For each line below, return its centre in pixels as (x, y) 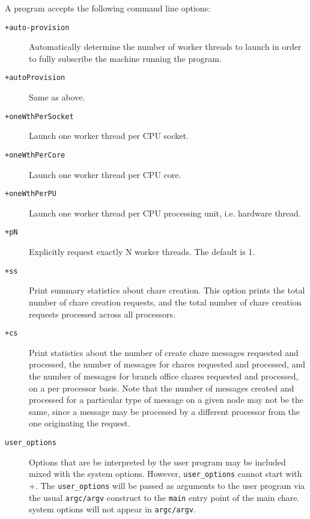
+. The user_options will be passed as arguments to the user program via (167, 485)
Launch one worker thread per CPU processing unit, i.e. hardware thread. (165, 213)
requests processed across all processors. (102, 314)
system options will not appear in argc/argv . (112, 509)
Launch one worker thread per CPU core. (105, 174)
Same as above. (57, 97)
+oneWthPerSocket (39, 116)
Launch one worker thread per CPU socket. (109, 136)
